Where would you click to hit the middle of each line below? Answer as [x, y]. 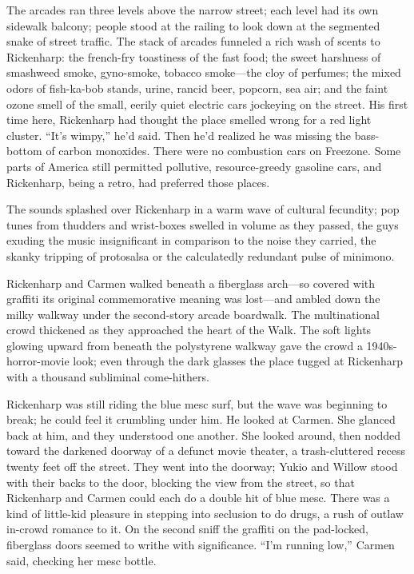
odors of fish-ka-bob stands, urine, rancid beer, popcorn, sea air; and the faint [197, 88]
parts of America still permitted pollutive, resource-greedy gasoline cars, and [194, 166]
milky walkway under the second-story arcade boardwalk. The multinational [193, 314]
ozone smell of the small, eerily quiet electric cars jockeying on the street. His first [207, 104]
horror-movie [38, 361]
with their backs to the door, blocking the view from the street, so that [181, 482]
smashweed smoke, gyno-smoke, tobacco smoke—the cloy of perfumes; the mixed [204, 72]
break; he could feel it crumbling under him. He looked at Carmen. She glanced [201, 419]
